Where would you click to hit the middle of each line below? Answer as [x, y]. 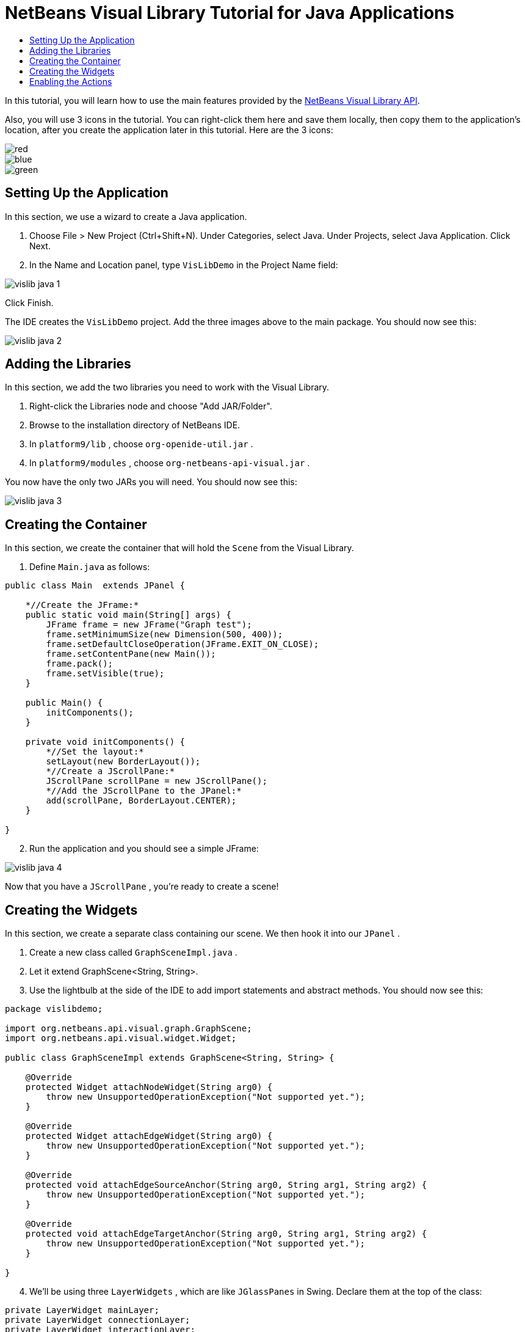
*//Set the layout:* [95, 752]
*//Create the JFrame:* [82, 605]
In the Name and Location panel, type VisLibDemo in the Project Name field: [184, 265]
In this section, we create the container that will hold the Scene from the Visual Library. [179, 548]
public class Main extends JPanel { [95, 586]
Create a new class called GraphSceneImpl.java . [133, 953]
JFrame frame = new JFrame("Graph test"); [149, 625]
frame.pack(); [80, 664]
